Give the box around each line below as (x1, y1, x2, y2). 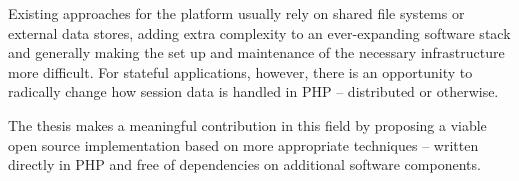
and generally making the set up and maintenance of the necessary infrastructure (8, 42, 505, 63)
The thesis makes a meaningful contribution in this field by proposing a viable (8, 114, 487, 135)
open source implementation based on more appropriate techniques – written (8, 134, 479, 155)
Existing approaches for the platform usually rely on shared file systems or (8, 3, 465, 23)
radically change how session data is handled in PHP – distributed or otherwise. (8, 81, 499, 102)
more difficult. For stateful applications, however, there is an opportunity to (8, 61, 473, 82)
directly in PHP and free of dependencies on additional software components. (8, 154, 481, 175)
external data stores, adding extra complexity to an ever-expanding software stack (8, 22, 511, 43)
